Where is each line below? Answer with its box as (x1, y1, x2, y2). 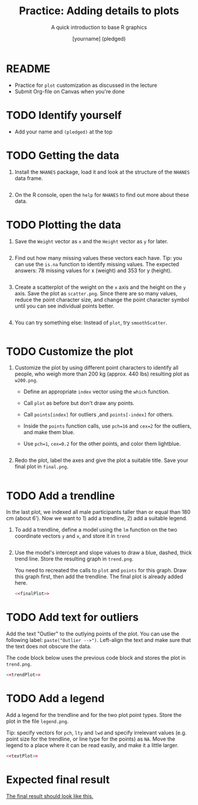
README (6, 62, 51, 75)
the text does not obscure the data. (6, 643, 92, 650)
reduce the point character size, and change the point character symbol (14, 296, 190, 303)
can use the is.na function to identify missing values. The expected (14, 260, 180, 268)
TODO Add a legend (6, 692, 105, 705)
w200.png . (14, 377, 38, 384)
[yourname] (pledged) (72, 35, 126, 42)
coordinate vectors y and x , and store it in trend (14, 533, 130, 540)
